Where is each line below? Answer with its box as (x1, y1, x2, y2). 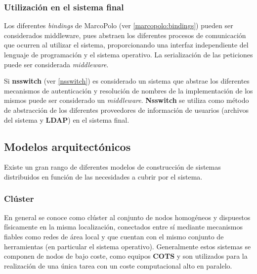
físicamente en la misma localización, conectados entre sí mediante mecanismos (4, 222, 243, 232)
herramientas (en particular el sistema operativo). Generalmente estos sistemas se (4, 241, 251, 251)
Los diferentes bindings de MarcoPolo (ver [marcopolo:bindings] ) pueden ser (4, 20, 233, 31)
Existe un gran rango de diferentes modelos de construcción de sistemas (4, 162, 221, 172)
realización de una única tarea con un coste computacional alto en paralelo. (4, 260, 232, 271)
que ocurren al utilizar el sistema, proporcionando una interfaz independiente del (4, 40, 249, 50)
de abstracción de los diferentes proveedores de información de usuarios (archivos (4, 104, 249, 115)
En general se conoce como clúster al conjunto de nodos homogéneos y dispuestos (4, 212, 251, 222)
